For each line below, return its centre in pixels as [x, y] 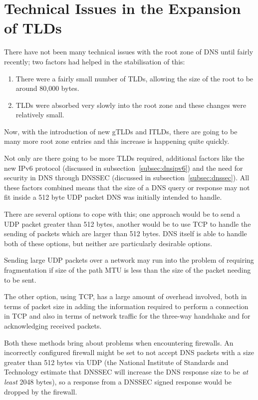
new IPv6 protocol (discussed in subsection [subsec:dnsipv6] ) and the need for [124, 168]
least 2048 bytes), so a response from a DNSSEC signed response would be [118, 381]
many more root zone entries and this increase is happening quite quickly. [117, 141]
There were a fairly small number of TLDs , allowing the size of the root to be [134, 78]
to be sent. [20, 279]
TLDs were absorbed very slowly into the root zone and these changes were [131, 105]
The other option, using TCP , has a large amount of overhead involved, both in [126, 296]
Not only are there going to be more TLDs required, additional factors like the [124, 158]
